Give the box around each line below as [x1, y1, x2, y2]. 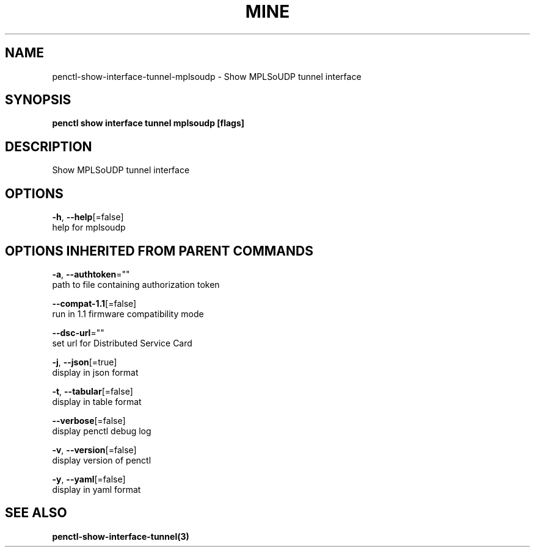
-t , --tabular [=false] [52, 385, 133, 396]
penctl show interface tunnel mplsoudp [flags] [52, 118, 245, 129]
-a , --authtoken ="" [52, 268, 130, 279]
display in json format [52, 367, 139, 378]
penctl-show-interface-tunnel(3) [52, 531, 189, 542]
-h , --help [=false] [52, 212, 124, 223]
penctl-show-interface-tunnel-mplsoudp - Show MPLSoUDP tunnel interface [52, 71, 362, 82]
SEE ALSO [5, 505, 67, 521]
